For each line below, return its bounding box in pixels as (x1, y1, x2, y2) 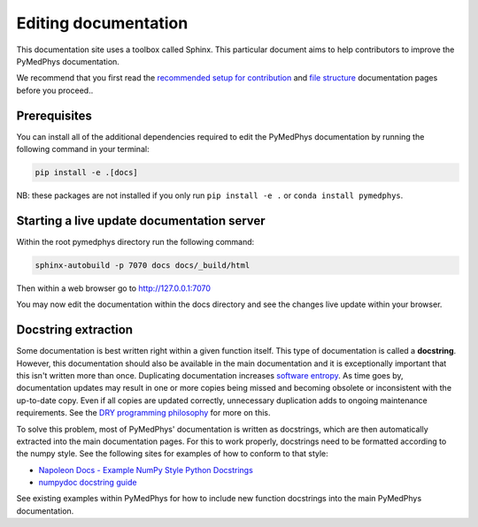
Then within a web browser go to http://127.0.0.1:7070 (16, 283, 212, 294)
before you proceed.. (16, 85, 94, 95)
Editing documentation (16, 13, 189, 33)
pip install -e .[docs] (35, 168, 139, 177)
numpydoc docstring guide (38, 477, 137, 488)
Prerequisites (16, 108, 92, 123)
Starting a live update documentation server (16, 213, 266, 228)
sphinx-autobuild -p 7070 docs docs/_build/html (35, 260, 251, 270)
